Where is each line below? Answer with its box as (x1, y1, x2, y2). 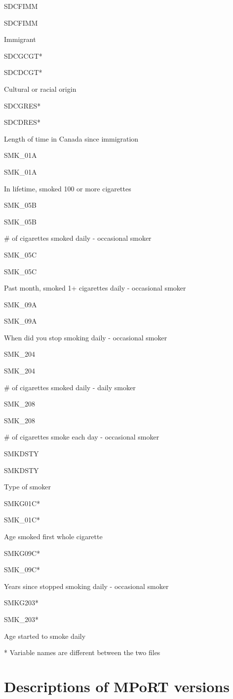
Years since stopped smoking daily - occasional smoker (4, 581, 169, 591)
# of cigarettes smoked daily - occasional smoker (4, 233, 152, 243)
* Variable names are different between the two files (4, 647, 160, 658)
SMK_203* (4, 614, 39, 624)
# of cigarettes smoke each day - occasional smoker (4, 432, 159, 442)
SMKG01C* (4, 498, 40, 508)
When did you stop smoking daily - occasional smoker (4, 332, 167, 342)
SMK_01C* (4, 515, 40, 525)
